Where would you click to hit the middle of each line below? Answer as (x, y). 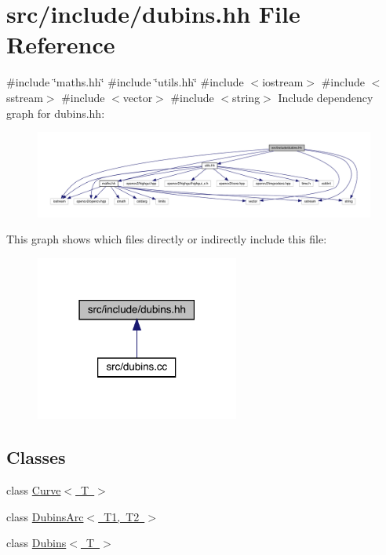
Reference (61, 44)
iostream (283, 82)
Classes (36, 457)
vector (138, 97)
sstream (25, 97)
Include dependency (326, 97)
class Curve (34, 489)
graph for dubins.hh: (56, 113)
